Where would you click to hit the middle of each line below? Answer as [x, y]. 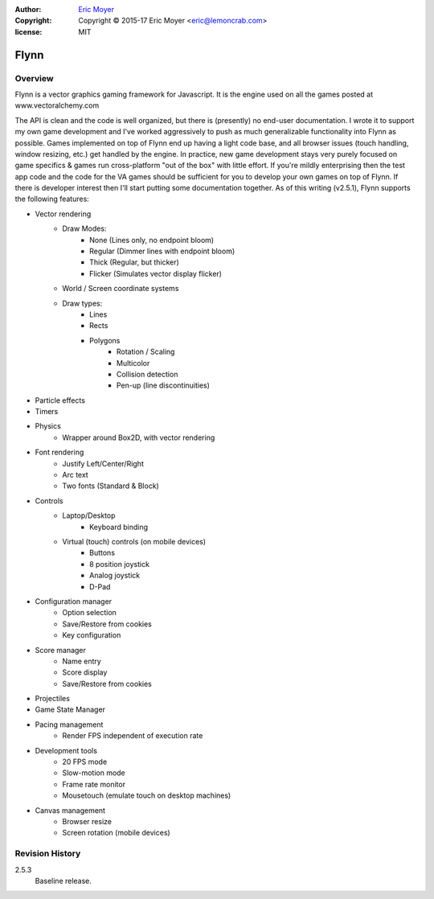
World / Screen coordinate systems [121, 289]
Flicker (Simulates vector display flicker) [156, 273]
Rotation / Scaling [146, 352]
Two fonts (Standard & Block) [111, 486]
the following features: [52, 199]
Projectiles [52, 699]
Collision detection [147, 374]
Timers [47, 412]
